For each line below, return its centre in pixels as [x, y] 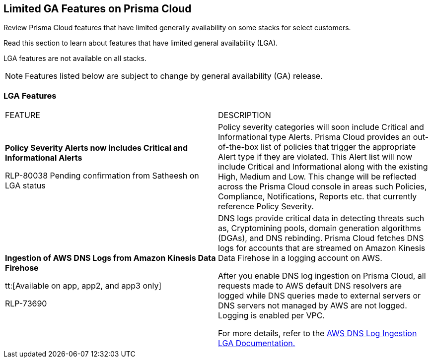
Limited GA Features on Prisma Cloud [98, 9]
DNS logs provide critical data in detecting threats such [321, 218]
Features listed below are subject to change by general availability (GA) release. [174, 76]
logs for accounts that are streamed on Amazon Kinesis [322, 248]
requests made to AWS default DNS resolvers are [310, 286]
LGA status [25, 186]
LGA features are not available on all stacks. [75, 59]
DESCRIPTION [245, 115]
